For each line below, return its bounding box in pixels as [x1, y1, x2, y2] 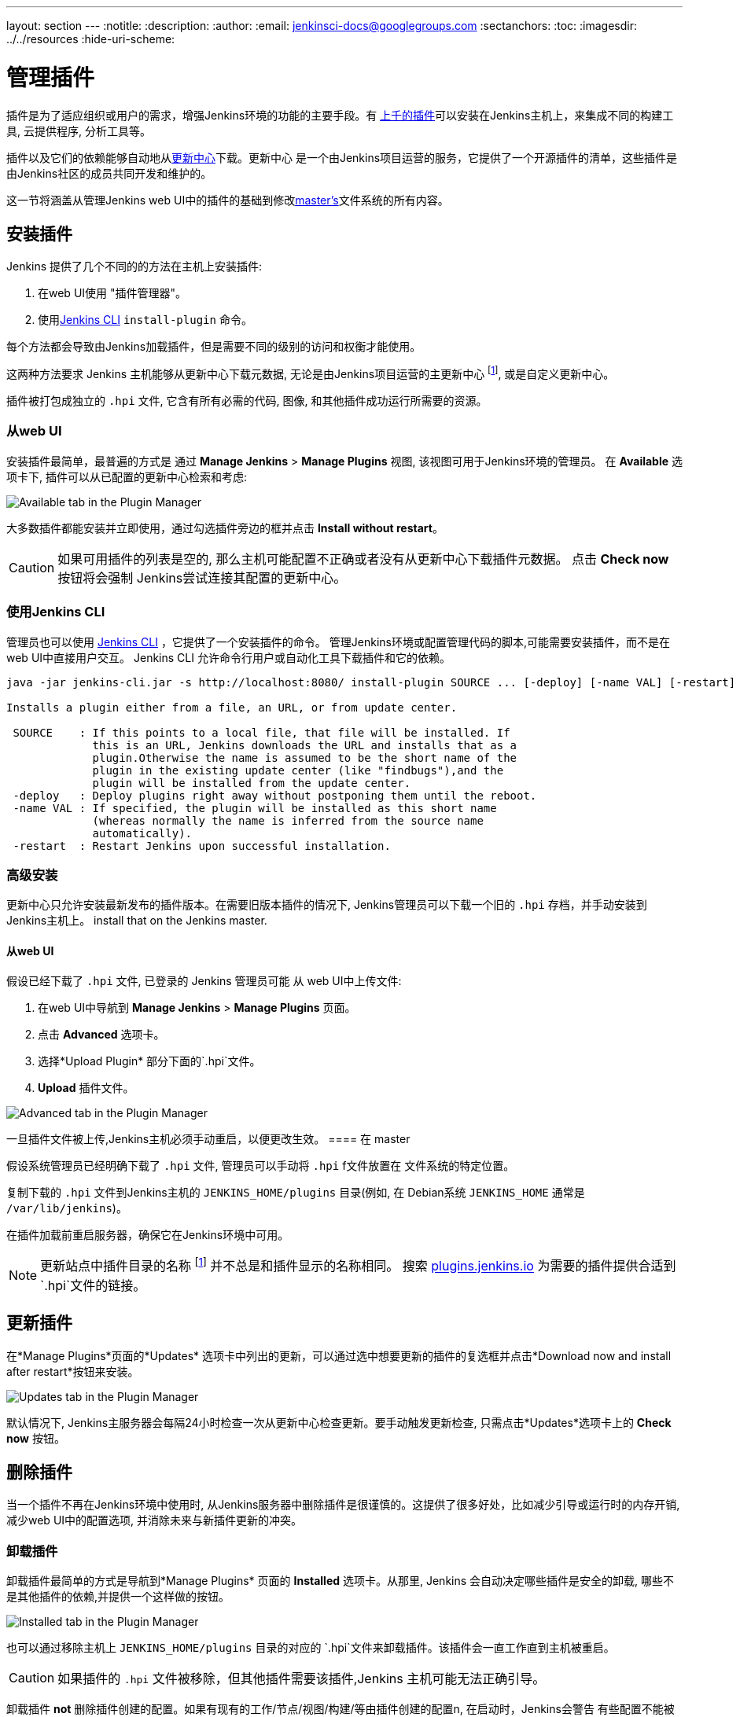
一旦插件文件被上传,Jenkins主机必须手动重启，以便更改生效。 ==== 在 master [6, 1132, 410, 1146]
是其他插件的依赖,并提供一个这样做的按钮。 [6, 1590, 230, 1604]
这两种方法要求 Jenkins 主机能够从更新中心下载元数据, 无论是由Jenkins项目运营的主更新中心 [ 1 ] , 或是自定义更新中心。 [6, 365, 615, 381]
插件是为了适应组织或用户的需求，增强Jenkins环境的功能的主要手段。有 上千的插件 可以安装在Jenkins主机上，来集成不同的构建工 [6, 108, 674, 122]
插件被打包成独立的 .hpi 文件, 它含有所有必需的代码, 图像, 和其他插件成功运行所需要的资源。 [6, 394, 488, 407]
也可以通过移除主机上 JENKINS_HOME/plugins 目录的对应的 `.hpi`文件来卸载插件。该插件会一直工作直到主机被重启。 [6, 1641, 615, 1655]
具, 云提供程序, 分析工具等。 [6, 123, 151, 138]
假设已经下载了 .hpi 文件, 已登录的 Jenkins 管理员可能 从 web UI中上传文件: [6, 974, 402, 988]
